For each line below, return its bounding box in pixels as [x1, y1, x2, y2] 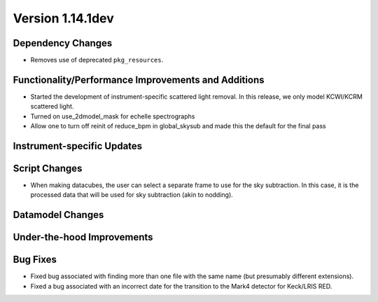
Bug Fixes [13, 254, 57, 266]
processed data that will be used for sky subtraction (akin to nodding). [30, 191, 234, 199]
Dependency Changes [13, 37, 113, 49]
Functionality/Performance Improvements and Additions [13, 74, 265, 85]
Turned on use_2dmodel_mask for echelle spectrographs [30, 112, 195, 121]
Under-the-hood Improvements [13, 231, 153, 243]
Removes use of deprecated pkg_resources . [30, 56, 164, 64]
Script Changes [13, 162, 83, 174]
